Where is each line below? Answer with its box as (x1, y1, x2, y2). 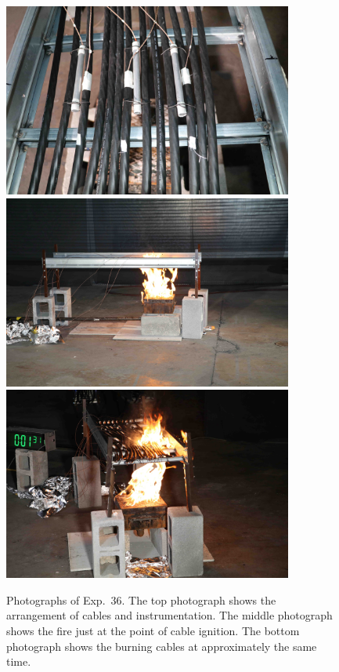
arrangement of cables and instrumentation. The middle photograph (6, 607, 333, 623)
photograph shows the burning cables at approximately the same (6, 637, 317, 654)
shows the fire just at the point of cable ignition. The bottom (6, 622, 300, 638)
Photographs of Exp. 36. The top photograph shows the (6, 591, 276, 608)
